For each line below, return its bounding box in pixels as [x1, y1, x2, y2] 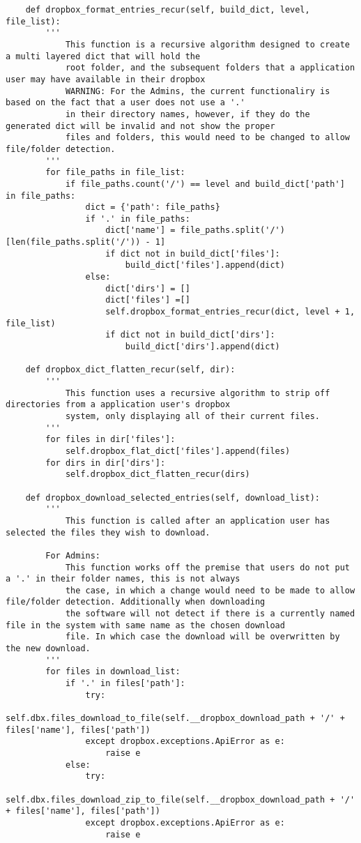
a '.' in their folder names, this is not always [6, 574, 240, 584]
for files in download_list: [45, 667, 180, 677]
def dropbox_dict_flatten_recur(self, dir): [25, 365, 236, 375]
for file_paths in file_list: [45, 167, 185, 178]
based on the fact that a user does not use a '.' [6, 98, 245, 108]
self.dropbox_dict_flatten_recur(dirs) [65, 469, 250, 480]
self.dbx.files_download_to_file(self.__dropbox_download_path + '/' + [6, 713, 345, 724]
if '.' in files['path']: [65, 678, 185, 689]
